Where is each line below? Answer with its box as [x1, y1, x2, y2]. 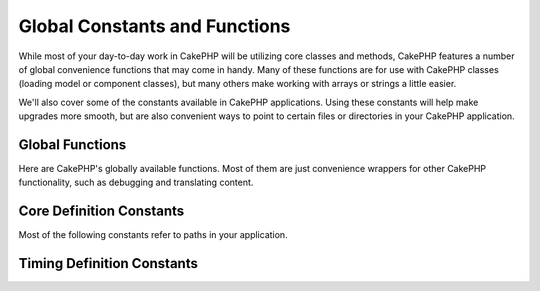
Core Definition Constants [18, 203, 185, 220]
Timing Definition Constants [18, 255, 199, 272]
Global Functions [18, 136, 127, 153]
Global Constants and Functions [18, 15, 291, 37]
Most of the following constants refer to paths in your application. [18, 229, 289, 241]
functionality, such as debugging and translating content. [18, 176, 254, 189]
